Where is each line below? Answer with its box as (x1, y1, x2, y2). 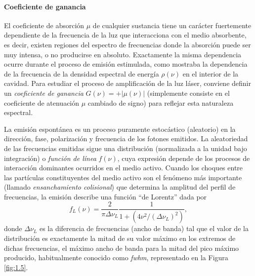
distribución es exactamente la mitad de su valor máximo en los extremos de (4, 233, 236, 243)
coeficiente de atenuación (4, 97, 80, 108)
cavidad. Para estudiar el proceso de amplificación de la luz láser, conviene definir (4, 78, 251, 88)
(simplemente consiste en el (147, 87, 230, 98)
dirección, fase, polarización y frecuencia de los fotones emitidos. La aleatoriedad (4, 133, 248, 144)
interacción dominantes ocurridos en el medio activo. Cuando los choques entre (4, 162, 243, 173)
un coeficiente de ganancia (4, 87, 84, 98)
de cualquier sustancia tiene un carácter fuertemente (92, 20, 252, 30)
